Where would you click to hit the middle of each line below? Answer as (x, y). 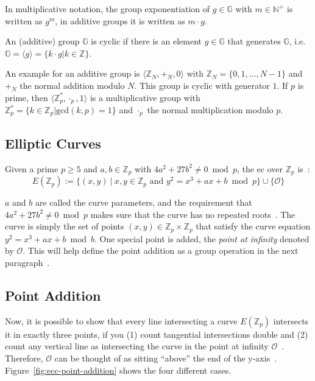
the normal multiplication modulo (210, 110)
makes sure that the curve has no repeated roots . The (193, 214)
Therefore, (24, 358)
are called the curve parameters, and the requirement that (143, 202)
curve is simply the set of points (65, 226)
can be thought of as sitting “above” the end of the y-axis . (166, 358)
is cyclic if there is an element (147, 41)
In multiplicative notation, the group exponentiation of (108, 9)
